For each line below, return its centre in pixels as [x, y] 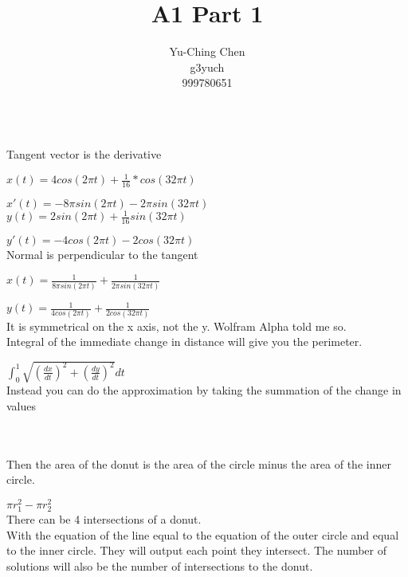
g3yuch [207, 67]
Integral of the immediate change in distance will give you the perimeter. [184, 341]
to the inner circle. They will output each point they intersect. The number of [197, 550]
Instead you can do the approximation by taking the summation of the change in [204, 390]
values [22, 405]
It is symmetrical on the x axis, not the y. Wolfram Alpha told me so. [177, 326]
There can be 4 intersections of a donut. [104, 519]
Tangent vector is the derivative [84, 153]
